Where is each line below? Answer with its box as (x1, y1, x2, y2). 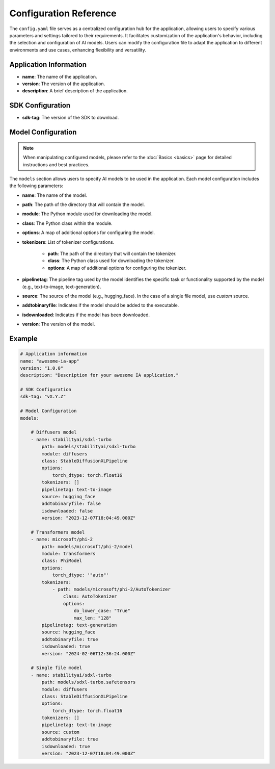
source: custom (41, 729, 80, 735)
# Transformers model (31, 529, 85, 535)
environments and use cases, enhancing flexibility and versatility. (9, 46, 146, 53)
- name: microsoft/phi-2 (31, 536, 93, 543)
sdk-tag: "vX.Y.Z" (20, 394, 66, 400)
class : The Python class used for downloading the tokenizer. (47, 258, 175, 264)
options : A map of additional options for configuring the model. (22, 229, 155, 236)
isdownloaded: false (41, 508, 93, 514)
